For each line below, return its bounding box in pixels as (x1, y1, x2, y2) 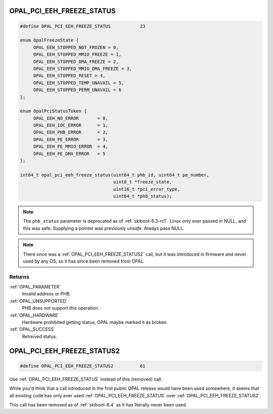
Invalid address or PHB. (22, 291, 71, 297)
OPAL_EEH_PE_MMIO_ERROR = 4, (33, 144, 108, 149)
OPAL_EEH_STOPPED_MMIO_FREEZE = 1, (33, 52, 121, 58)
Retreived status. (22, 333, 58, 339)
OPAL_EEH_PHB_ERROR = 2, (33, 130, 108, 135)
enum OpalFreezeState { (20, 37, 79, 43)
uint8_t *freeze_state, (113, 179, 172, 185)
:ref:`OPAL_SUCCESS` (9, 326, 56, 333)
